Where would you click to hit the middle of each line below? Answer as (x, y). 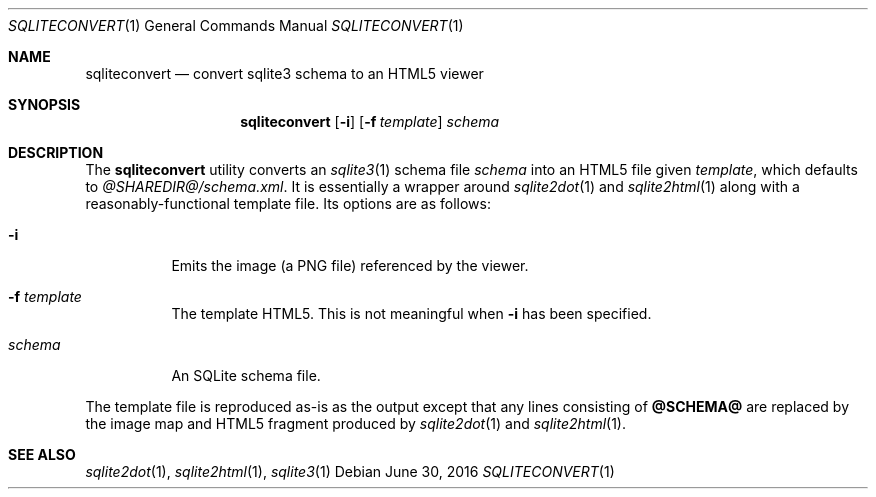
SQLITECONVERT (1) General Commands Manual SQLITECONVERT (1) (236, 25)
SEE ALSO (42, 454)
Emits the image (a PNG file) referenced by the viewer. (350, 265)
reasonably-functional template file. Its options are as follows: (288, 203)
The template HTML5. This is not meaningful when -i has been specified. (411, 313)
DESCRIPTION (56, 152)
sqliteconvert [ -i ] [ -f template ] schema (370, 121)
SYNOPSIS (44, 104)
